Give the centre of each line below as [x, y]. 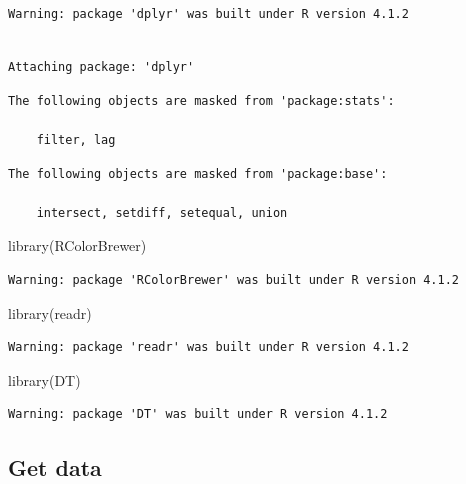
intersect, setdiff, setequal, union [162, 212]
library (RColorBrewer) [77, 245]
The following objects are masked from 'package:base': [198, 173]
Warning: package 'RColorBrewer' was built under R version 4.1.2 [234, 279]
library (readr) [50, 312]
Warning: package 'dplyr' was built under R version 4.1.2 [208, 14]
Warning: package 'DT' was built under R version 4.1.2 [198, 414]
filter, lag [76, 139]
